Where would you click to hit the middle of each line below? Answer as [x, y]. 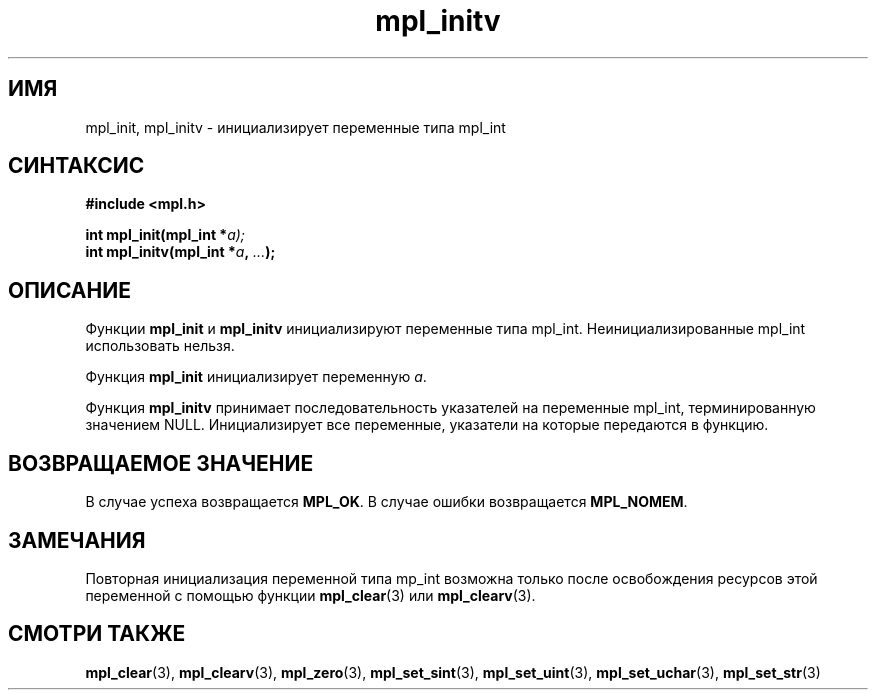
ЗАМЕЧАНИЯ [77, 540]
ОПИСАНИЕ [69, 290]
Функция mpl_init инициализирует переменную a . [256, 377]
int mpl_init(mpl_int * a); [165, 235]
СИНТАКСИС [76, 166]
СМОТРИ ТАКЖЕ [97, 634]
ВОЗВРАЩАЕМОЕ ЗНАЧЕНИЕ [161, 463]
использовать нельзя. [160, 346]
